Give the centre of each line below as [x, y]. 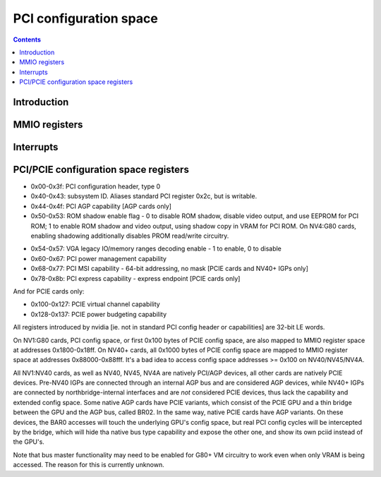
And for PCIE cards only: [49, 291]
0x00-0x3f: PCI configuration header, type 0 [96, 186]
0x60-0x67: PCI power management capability [99, 258]
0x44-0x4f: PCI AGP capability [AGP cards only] [101, 206]
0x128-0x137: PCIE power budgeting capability [99, 314]
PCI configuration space [85, 18]
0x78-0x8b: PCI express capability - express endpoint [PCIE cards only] [135, 278]
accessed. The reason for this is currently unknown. [89, 465]
